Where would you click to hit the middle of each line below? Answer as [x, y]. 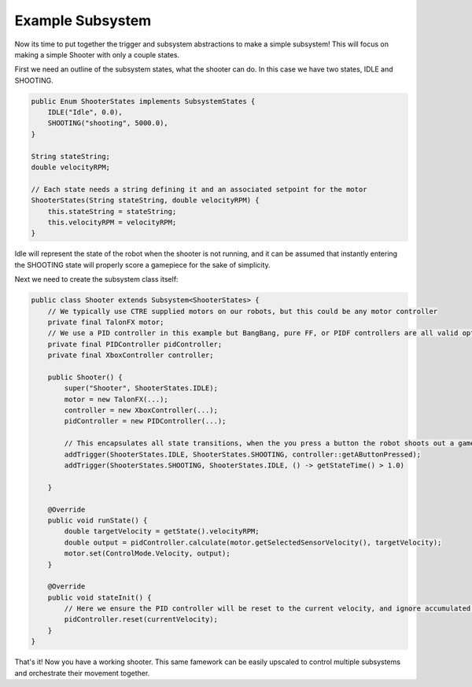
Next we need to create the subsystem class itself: [96, 279]
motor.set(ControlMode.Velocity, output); [147, 554]
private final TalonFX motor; [106, 322]
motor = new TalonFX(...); [116, 399]
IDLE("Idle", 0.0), [85, 113]
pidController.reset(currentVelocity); [141, 619]
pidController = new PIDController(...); [145, 421]
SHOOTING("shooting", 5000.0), [108, 123]
